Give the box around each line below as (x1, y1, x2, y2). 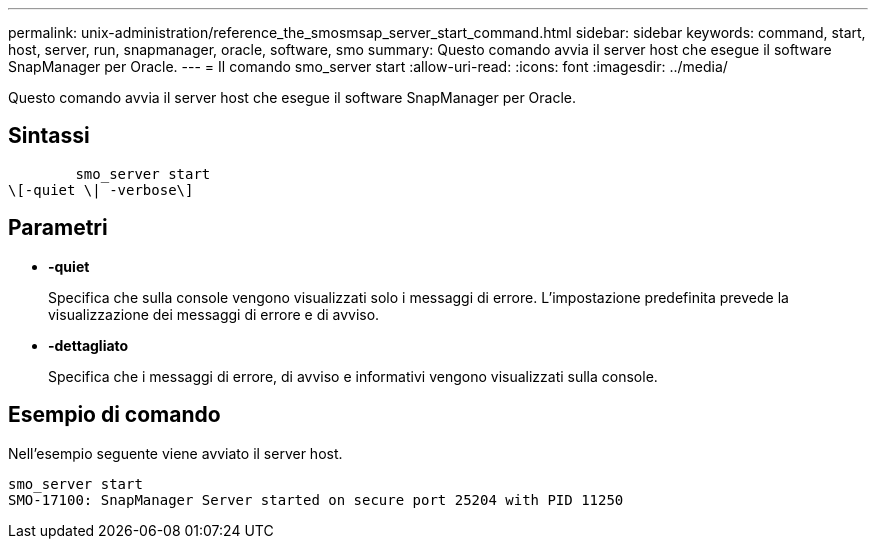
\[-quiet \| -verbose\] (8, 181, 194, 198)
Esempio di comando (8, 402, 221, 428)
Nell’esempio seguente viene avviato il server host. (8, 444, 343, 462)
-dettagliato (48, 336, 129, 354)
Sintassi (8, 123, 90, 149)
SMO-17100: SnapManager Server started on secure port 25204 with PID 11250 (8, 491, 624, 508)
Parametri (8, 215, 108, 241)
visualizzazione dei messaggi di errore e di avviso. (48, 305, 380, 323)
